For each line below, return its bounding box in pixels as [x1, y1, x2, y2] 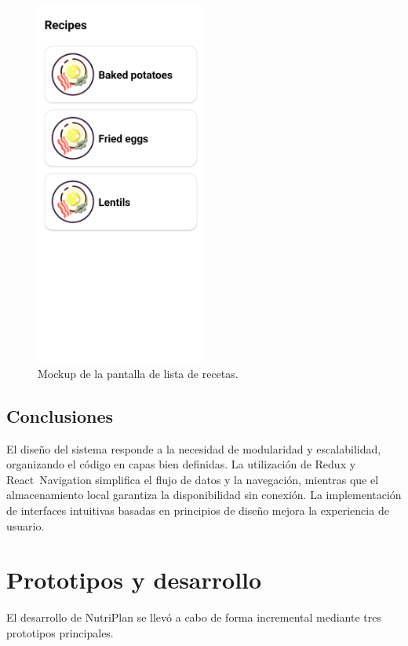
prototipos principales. [6, 624, 114, 640]
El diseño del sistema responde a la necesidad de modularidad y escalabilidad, [6, 440, 381, 457]
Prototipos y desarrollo [6, 563, 262, 596]
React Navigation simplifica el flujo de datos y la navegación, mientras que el [6, 471, 379, 487]
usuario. [6, 517, 45, 534]
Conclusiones [6, 403, 114, 428]
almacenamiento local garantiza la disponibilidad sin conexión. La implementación [6, 486, 402, 503]
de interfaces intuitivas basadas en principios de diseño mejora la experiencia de [6, 501, 389, 518]
